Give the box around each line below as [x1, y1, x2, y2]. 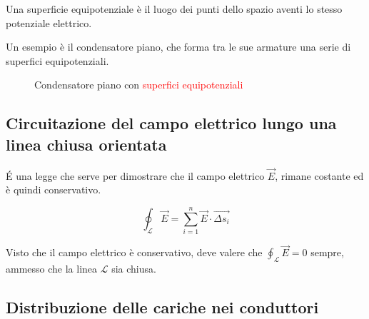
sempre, [310, 245, 344, 260]
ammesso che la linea [6, 261, 98, 276]
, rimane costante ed [275, 168, 364, 183]
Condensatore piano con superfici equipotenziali [34, 77, 243, 92]
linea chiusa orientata [6, 133, 167, 155]
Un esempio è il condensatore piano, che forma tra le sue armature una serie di [6, 39, 351, 54]
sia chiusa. [111, 261, 156, 276]
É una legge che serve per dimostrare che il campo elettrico [6, 168, 265, 183]
